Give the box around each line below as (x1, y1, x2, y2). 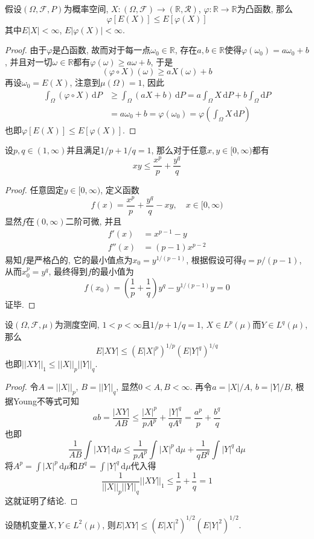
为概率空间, (63, 2, 109, 14)
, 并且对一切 (5, 55, 53, 68)
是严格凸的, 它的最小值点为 (25, 253, 133, 266)
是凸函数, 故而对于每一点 (52, 43, 151, 56)
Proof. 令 (5, 380, 39, 392)
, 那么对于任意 (151, 144, 207, 156)
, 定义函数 (100, 183, 139, 196)
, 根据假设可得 (186, 253, 242, 266)
